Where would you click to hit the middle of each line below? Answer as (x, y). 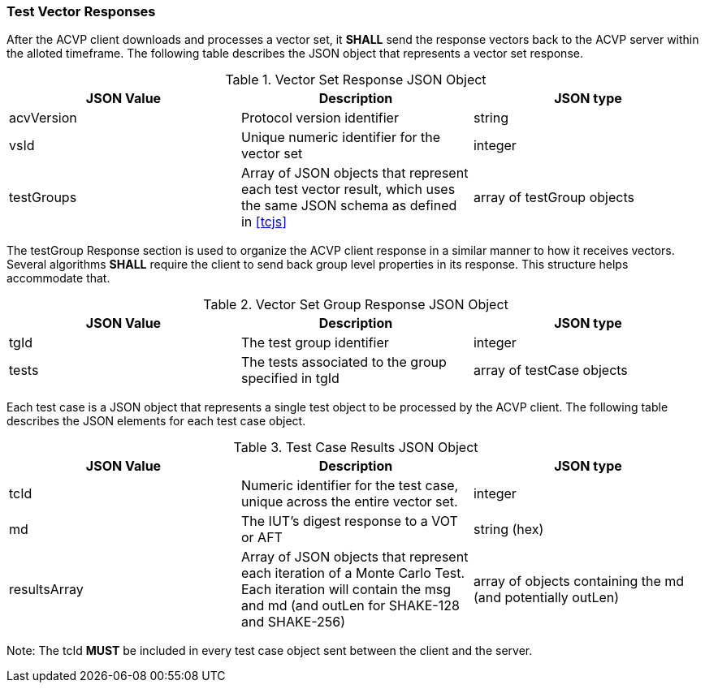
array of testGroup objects (554, 198)
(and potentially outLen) (546, 598)
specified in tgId (290, 379)
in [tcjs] (264, 222)
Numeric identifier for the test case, (350, 486)
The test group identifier (315, 343)
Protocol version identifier (320, 118)
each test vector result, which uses (348, 189)
